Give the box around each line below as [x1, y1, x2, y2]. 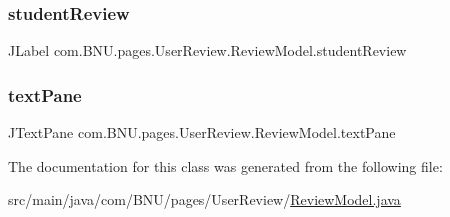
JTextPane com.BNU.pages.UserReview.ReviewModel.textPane [8, 122, 396, 143]
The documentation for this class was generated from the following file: [8, 155, 443, 176]
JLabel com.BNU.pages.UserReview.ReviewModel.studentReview [8, 40, 407, 61]
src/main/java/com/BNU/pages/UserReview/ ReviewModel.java [8, 189, 401, 210]
